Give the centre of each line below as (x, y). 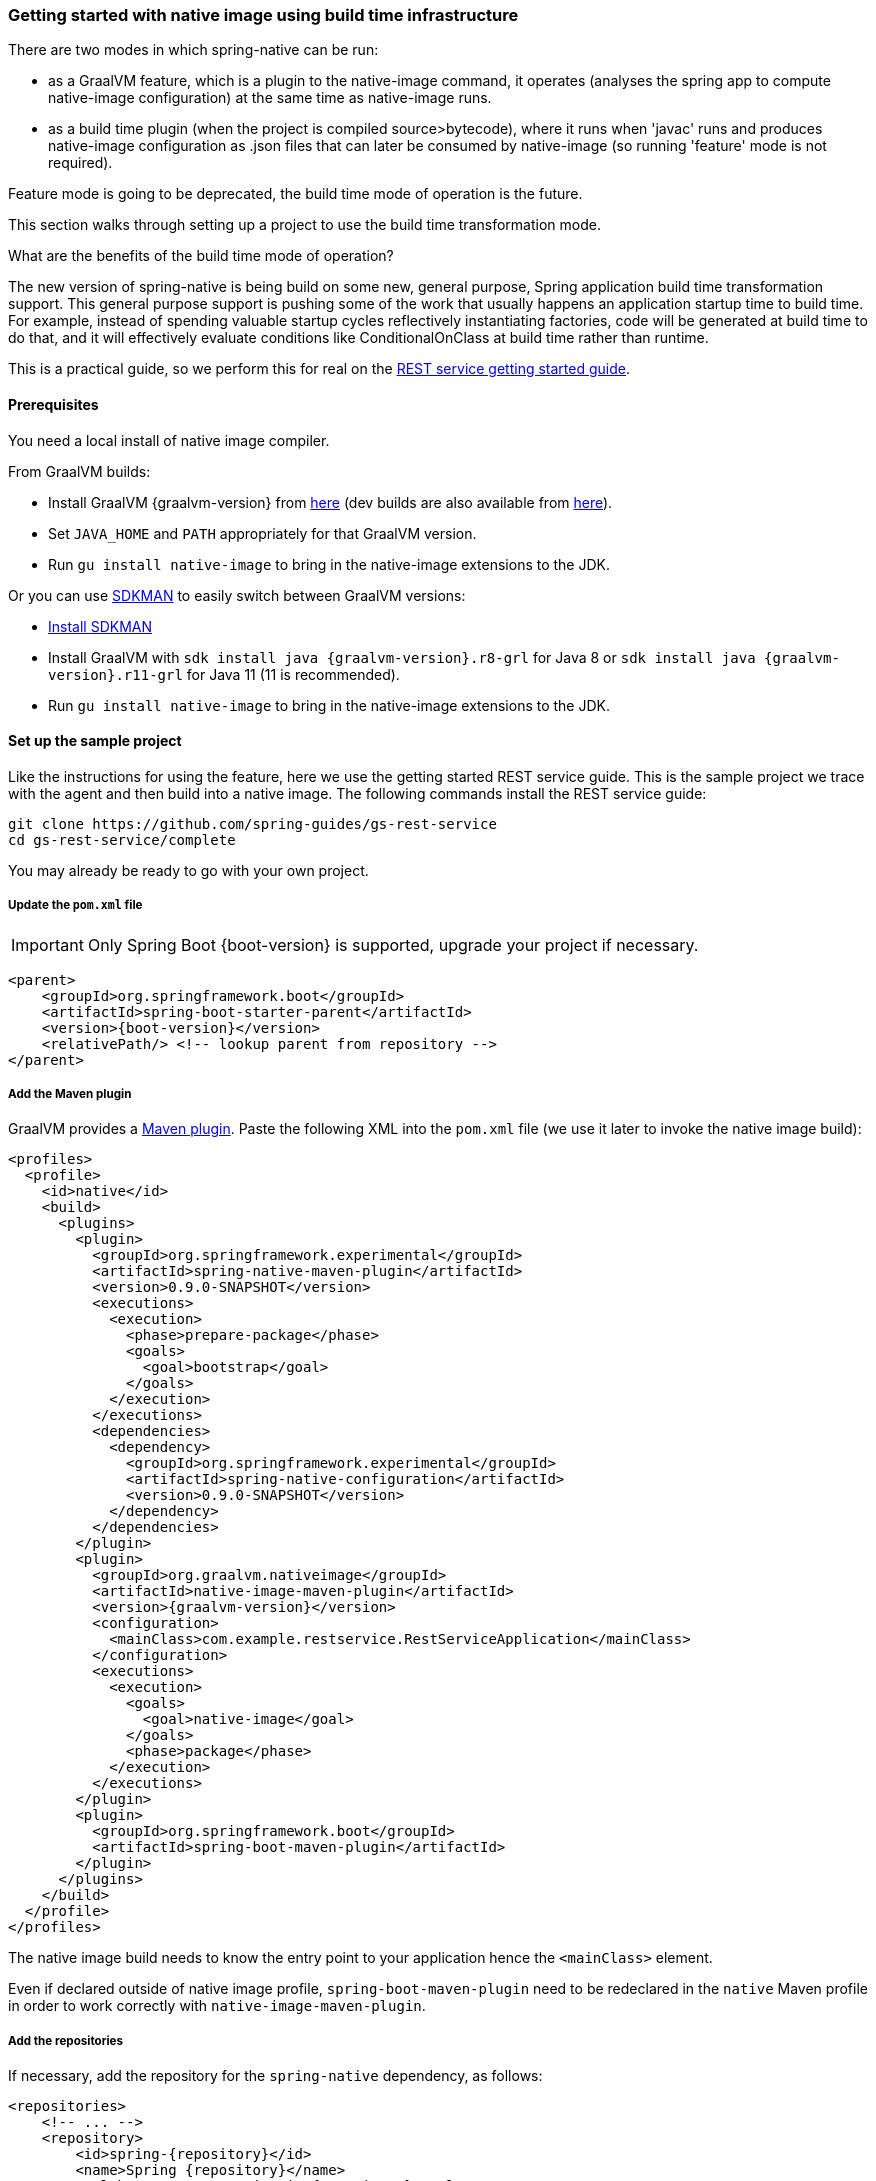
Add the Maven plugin (70, 1093)
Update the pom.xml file (75, 905)
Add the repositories (66, 2040)
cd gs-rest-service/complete (122, 839)
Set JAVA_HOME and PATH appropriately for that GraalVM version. (262, 533)
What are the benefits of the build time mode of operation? (201, 256)
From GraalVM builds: (79, 471)
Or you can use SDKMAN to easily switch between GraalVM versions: (237, 595)
